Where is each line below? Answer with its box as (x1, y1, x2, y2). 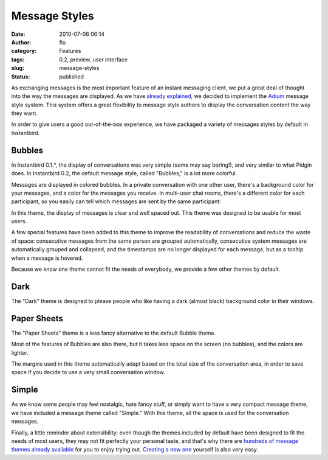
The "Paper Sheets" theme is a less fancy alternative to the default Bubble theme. (11, 329, 216, 336)
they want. (11, 110, 38, 117)
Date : (11, 30, 26, 38)
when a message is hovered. (11, 254, 83, 262)
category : (11, 47, 37, 55)
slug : (11, 64, 24, 72)
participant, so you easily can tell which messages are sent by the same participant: (11, 198, 221, 205)
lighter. (11, 349, 29, 356)
